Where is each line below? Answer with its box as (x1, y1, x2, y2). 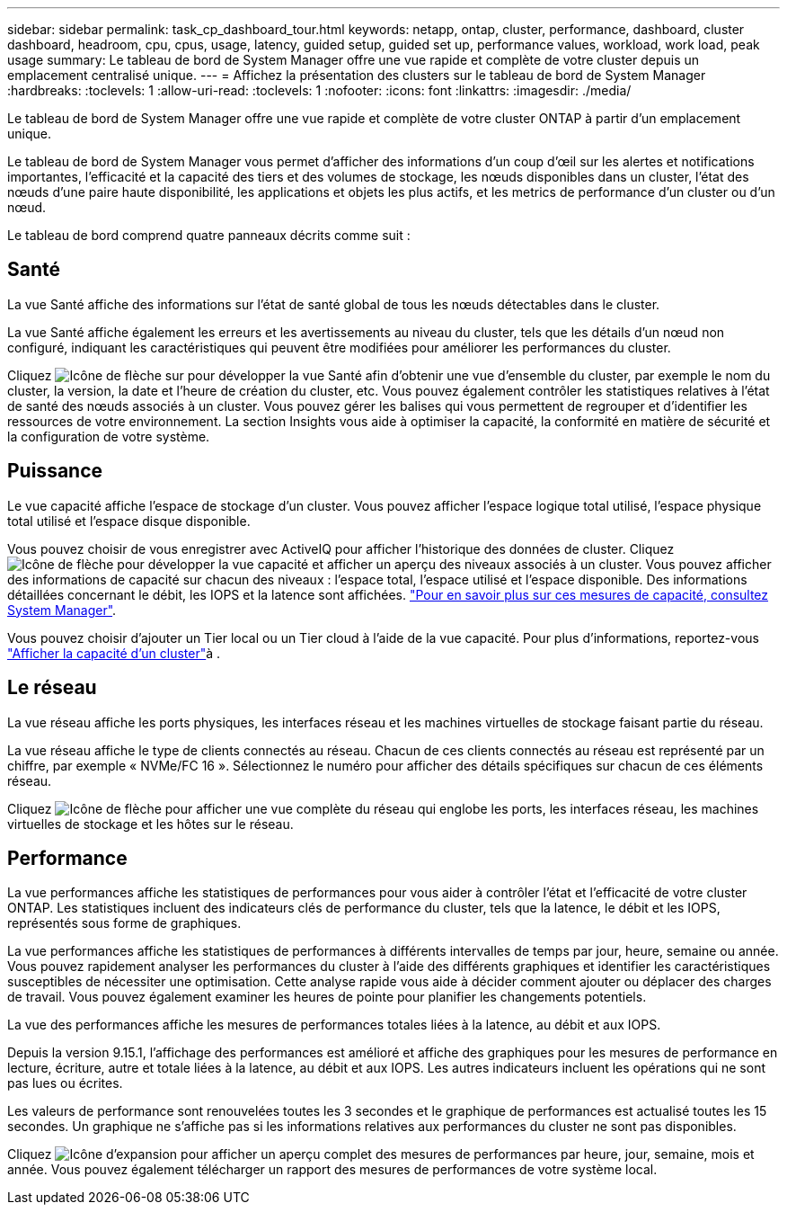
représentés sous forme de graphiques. (7, 915, 242, 931)
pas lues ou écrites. (7, 1075, 123, 1092)
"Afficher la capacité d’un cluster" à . (7, 645, 221, 661)
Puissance (7, 459, 103, 483)
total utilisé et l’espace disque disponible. (7, 512, 251, 529)
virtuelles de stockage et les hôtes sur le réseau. (7, 815, 294, 832)
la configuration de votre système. (7, 428, 210, 444)
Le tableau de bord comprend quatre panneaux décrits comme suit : (7, 227, 411, 243)
